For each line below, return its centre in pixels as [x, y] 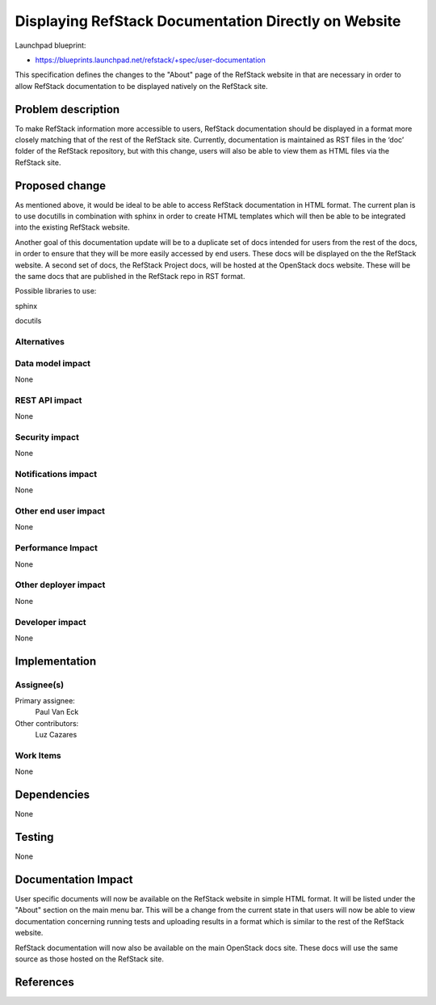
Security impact [47, 437]
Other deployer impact [60, 585]
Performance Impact [57, 548]
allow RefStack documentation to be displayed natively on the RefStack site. [141, 86]
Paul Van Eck [57, 712]
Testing [34, 837]
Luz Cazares [56, 735]
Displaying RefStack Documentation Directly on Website [208, 21]
